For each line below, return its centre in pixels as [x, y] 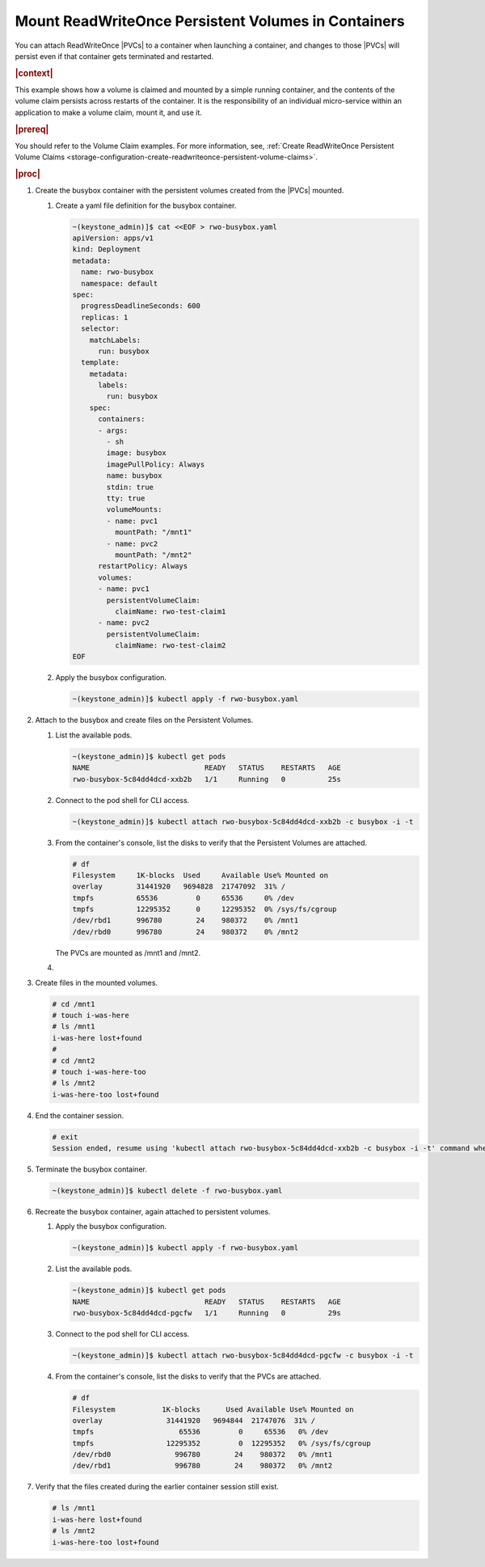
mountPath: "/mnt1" [153, 532]
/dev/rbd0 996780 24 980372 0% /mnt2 [186, 931]
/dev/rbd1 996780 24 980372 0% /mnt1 [186, 921]
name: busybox [134, 476]
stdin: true [130, 487]
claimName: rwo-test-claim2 [170, 646]
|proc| [27, 174]
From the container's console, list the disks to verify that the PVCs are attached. [188, 1377]
